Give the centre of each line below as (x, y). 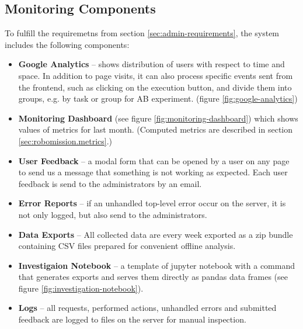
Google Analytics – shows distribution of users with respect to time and (151, 64)
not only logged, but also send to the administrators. (113, 214)
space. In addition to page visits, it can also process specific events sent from (156, 75)
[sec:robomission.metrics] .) (65, 141)
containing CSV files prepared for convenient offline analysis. (127, 246)
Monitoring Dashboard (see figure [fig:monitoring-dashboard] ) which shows (158, 118)
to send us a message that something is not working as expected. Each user (153, 172)
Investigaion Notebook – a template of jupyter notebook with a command (156, 265)
